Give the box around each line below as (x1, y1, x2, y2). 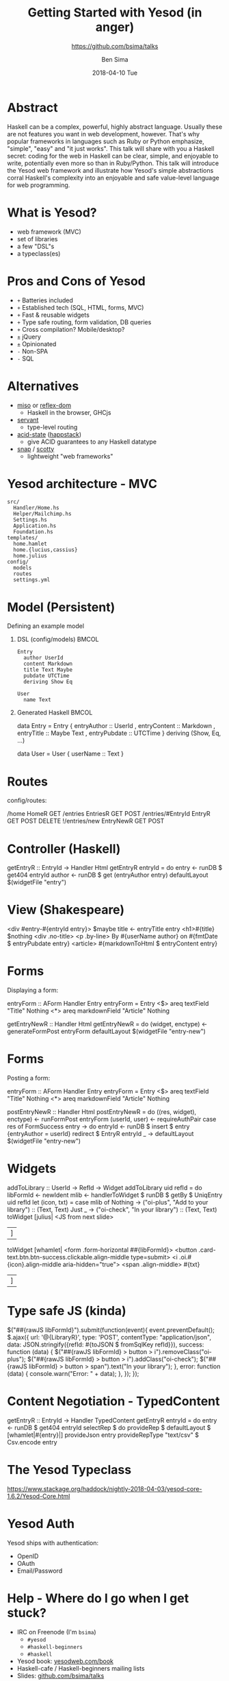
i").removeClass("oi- (154, 1347, 212, 1355)
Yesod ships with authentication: (7, 1538, 99, 1547)
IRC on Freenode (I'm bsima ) (16, 1628, 97, 1636)
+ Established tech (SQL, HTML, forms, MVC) (16, 303, 144, 311)
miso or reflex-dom (16, 401, 72, 409)
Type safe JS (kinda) (7, 1303, 126, 1319)
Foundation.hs (13, 529, 53, 535)
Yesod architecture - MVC (7, 476, 157, 492)
